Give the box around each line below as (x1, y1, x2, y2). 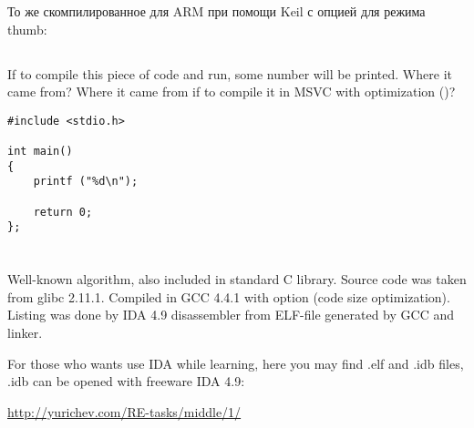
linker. (7, 322, 43, 341)
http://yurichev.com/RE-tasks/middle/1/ (7, 402, 242, 421)
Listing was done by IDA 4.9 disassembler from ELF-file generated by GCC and (7, 305, 454, 324)
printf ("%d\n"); (33, 175, 139, 189)
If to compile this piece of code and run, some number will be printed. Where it (7, 64, 452, 83)
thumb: (7, 19, 47, 38)
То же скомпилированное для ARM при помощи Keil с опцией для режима (7, 2, 426, 20)
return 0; (33, 205, 93, 219)
